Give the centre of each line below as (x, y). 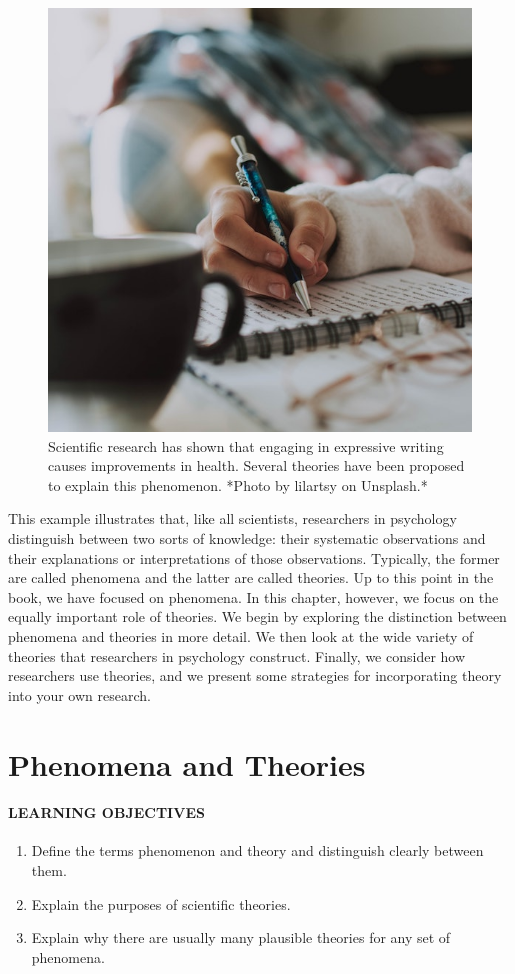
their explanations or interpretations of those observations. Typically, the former (254, 557)
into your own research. (79, 694)
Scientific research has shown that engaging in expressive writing (246, 445)
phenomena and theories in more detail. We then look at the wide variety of (241, 635)
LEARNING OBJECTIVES (106, 812)
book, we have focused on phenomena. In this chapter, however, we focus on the (253, 596)
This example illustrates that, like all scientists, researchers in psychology (232, 518)
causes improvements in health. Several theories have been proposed (256, 465)
